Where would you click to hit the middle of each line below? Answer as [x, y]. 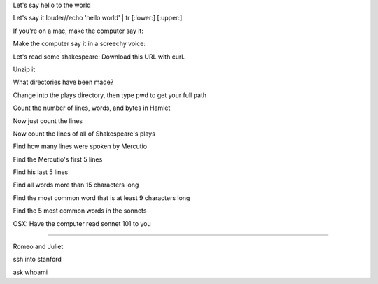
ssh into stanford [37, 260]
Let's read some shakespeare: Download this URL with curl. [99, 57]
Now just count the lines [48, 121]
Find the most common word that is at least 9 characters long [101, 198]
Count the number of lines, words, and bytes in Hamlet [92, 108]
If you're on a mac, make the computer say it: [78, 31]
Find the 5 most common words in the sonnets [80, 211]
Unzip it [24, 69]
